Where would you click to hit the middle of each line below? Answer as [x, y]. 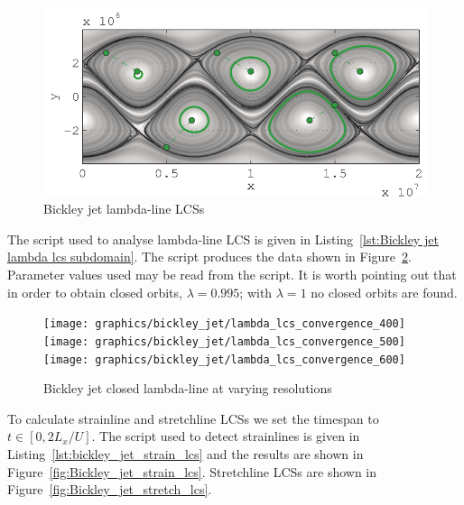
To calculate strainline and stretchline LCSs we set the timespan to [193, 418]
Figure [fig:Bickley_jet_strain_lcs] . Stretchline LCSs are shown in [192, 471]
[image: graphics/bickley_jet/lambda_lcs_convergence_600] [224, 359]
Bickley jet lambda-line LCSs [124, 209]
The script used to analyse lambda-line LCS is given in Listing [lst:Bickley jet [223, 239]
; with [256, 292]
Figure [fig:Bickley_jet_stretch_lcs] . [110, 489]
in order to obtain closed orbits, [95, 292]
